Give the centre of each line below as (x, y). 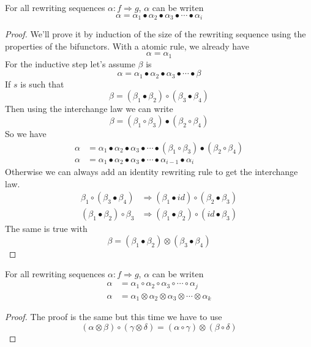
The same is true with (46, 229)
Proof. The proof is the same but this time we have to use (114, 317)
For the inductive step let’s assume (70, 63)
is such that (42, 84)
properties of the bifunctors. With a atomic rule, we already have (127, 46)
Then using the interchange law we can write (89, 109)
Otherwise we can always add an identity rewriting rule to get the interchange (152, 172)
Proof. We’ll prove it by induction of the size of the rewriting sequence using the (155, 34)
